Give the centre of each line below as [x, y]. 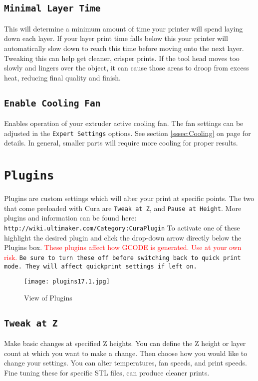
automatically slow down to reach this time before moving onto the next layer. [124, 48]
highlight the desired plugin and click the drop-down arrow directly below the [123, 237]
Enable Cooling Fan [52, 103]
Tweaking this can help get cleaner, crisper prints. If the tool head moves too [122, 58]
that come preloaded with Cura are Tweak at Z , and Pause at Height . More [123, 208]
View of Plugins [48, 297]
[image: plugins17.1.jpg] [67, 282]
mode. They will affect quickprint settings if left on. [101, 266]
